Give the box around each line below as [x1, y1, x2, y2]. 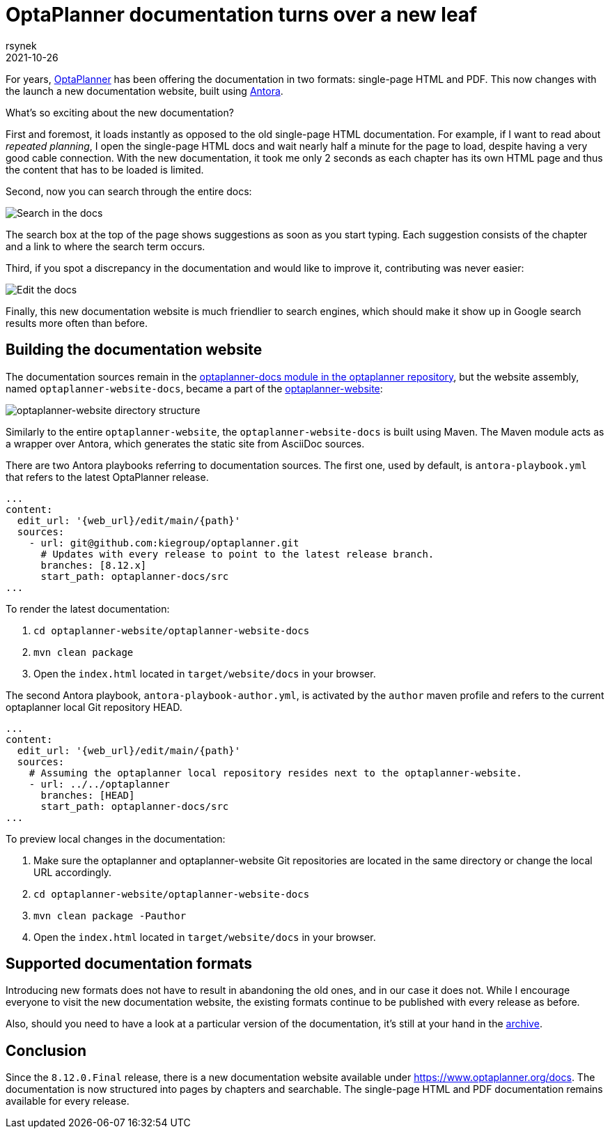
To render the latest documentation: [6, 602, 170, 615]
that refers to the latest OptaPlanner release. [6, 470, 209, 483]
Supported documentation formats [6, 955, 253, 973]
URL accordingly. [33, 866, 112, 878]
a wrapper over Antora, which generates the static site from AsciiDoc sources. [6, 437, 365, 450]
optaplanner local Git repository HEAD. [6, 700, 182, 713]
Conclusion [6, 1041, 87, 1059]
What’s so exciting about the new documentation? [6, 106, 234, 118]
